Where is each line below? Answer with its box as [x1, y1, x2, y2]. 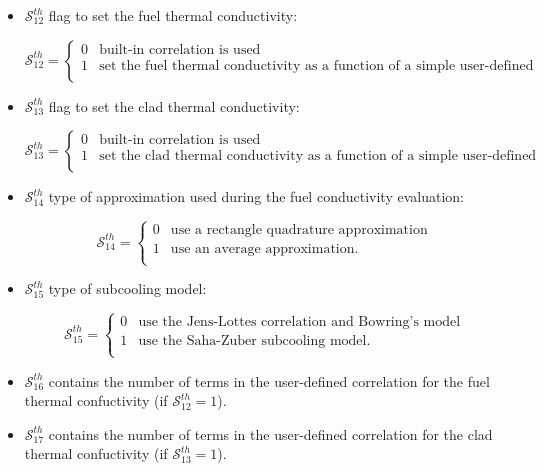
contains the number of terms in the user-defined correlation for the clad [48, 423, 493, 444]
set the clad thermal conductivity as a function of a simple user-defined [99, 149, 537, 164]
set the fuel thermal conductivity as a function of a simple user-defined [99, 58, 534, 73]
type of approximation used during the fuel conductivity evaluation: [48, 186, 464, 207]
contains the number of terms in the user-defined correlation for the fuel [48, 370, 490, 391]
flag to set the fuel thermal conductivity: [48, 5, 298, 25]
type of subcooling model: [48, 278, 207, 299]
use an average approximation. [170, 242, 359, 257]
